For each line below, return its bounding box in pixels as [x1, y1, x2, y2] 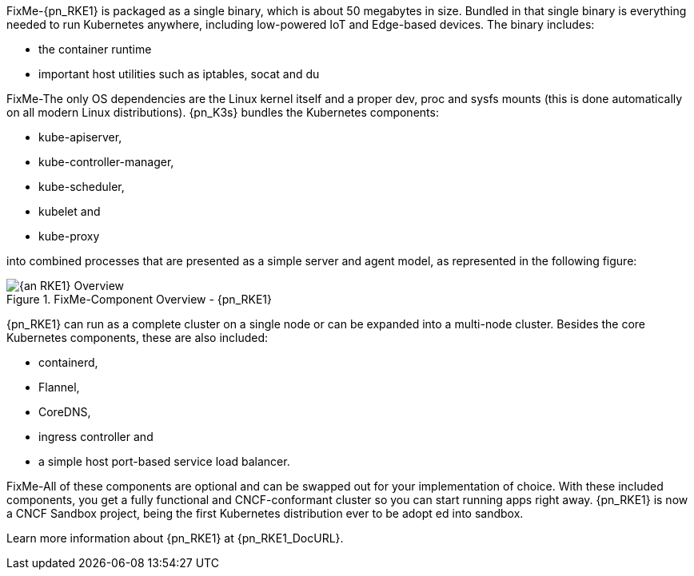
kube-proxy [38, 229, 100, 243]
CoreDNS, [38, 405, 91, 419]
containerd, [38, 356, 98, 369]
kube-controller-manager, [38, 155, 174, 169]
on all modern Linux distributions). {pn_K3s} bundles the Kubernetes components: [6, 105, 439, 119]
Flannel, [38, 380, 80, 394]
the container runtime [38, 42, 152, 56]
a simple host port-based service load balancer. [38, 455, 290, 468]
